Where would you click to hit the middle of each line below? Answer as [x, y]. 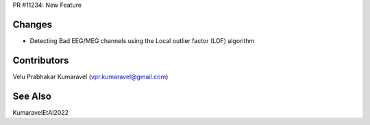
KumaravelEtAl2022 [40, 112]
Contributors [41, 60]
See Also [32, 96]
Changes [33, 24]
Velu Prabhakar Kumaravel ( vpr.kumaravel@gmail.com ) [90, 77]
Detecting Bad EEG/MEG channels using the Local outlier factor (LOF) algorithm [142, 40]
